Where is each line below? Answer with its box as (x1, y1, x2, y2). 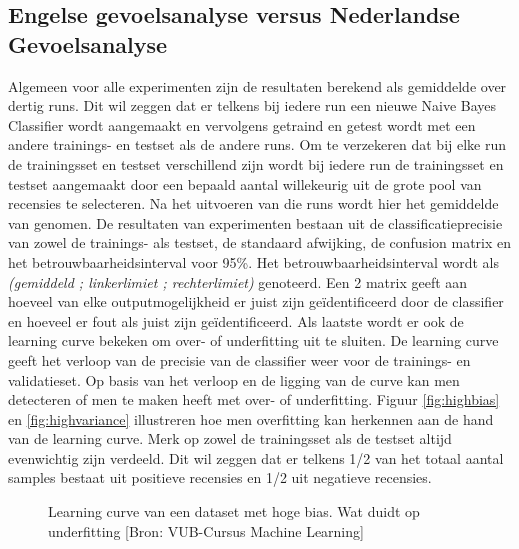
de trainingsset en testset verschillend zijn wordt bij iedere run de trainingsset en (8, 153, 504, 174)
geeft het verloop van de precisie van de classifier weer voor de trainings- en (8, 349, 471, 370)
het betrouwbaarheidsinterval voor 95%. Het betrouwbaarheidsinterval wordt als (8, 251, 499, 272)
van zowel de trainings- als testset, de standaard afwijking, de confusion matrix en (8, 232, 512, 253)
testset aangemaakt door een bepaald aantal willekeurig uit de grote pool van (8, 173, 482, 194)
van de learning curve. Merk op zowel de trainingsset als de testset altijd (8, 428, 452, 449)
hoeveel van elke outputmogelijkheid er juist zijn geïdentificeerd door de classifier (8, 291, 504, 312)
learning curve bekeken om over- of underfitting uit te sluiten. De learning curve (8, 330, 499, 351)
